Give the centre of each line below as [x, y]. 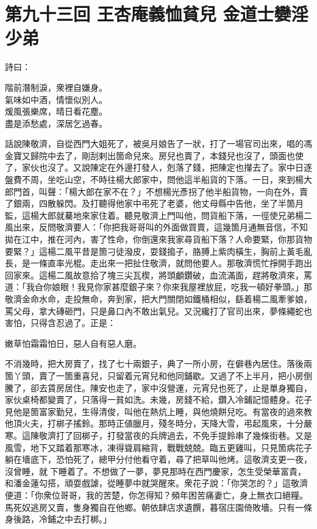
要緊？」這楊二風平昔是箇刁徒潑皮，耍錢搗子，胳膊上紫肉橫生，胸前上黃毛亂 [158, 251]
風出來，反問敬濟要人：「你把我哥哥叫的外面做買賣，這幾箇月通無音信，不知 [156, 227]
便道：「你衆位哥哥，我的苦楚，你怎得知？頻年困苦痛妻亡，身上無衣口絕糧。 [156, 495]
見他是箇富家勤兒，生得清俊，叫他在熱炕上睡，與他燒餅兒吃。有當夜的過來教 [158, 411]
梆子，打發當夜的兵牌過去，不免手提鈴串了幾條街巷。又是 [197, 435]
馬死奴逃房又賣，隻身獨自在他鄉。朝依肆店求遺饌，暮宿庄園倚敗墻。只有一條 [158, 507]
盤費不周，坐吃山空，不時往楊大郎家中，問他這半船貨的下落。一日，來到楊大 [158, 179]
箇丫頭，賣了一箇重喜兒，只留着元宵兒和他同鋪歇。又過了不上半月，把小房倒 [158, 375]
